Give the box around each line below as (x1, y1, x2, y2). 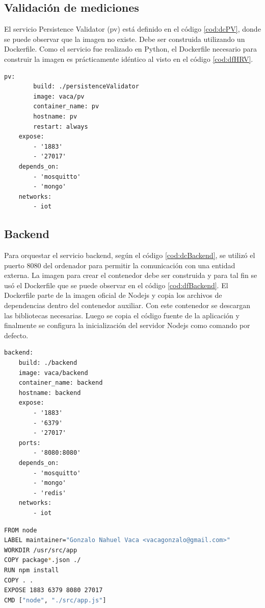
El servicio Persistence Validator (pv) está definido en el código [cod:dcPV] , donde (4, 24, 261, 34)
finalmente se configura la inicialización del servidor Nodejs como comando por (4, 320, 250, 331)
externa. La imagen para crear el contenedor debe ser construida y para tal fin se (4, 270, 257, 280)
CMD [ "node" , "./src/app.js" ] (4, 596, 107, 604)
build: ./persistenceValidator (33, 83, 139, 90)
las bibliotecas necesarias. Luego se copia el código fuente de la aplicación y (4, 310, 240, 320)
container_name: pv (33, 103, 99, 110)
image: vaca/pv (33, 92, 85, 100)
